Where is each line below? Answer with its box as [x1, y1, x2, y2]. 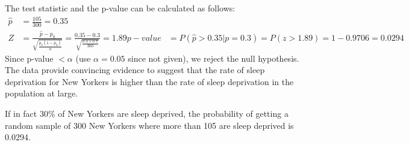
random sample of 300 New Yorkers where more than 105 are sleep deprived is [5, 119, 294, 131]
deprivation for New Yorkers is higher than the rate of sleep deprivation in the [5, 75, 294, 87]
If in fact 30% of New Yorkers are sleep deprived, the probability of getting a [5, 107, 289, 119]
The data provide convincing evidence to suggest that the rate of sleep [5, 64, 265, 76]
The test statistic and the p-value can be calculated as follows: [5, 2, 236, 14]
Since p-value [5, 52, 54, 64]
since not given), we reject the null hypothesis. [128, 52, 299, 64]
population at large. [5, 87, 78, 99]
